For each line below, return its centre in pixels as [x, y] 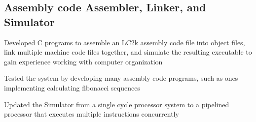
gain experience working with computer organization [83, 61]
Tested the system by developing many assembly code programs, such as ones [121, 78]
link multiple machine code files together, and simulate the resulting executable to [128, 52]
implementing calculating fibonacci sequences [72, 87]
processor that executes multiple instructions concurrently [91, 114]
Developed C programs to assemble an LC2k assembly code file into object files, [125, 42]
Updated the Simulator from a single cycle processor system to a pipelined [117, 104]
